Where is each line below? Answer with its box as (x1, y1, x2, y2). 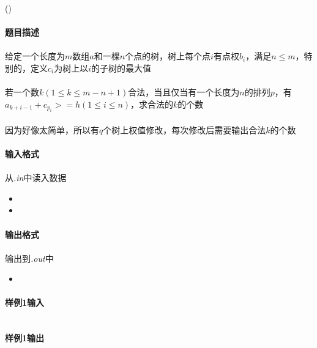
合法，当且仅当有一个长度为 (128, 86, 240, 98)
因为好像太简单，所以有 (5, 123, 99, 136)
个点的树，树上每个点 (125, 50, 211, 62)
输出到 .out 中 (5, 251, 54, 264)
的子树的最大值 (91, 61, 152, 74)
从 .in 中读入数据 (5, 171, 67, 184)
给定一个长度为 (5, 50, 65, 62)
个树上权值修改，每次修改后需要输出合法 (103, 123, 266, 136)
